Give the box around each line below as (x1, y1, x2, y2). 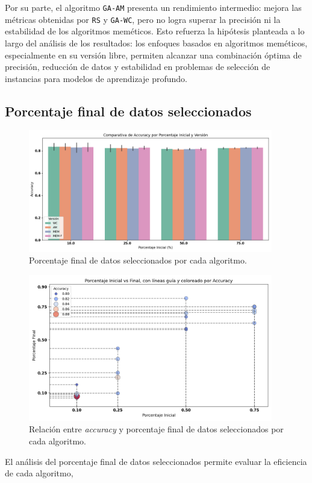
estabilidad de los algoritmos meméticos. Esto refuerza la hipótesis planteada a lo (5, 25, 305, 37)
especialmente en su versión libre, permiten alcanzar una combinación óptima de (5, 48, 302, 61)
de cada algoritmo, (5, 467, 73, 479)
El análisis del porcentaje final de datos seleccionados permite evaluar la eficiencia (5, 455, 307, 467)
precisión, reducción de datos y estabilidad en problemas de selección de (5, 60, 270, 73)
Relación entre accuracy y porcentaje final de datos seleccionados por (29, 423, 284, 435)
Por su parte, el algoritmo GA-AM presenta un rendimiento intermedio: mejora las (5, 1, 302, 13)
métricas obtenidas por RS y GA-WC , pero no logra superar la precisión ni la (5, 13, 281, 25)
